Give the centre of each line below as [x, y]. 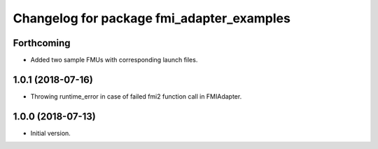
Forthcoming [42, 43]
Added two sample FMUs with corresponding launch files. [114, 60]
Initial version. [51, 133]
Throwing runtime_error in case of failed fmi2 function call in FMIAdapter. [136, 96]
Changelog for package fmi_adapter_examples [152, 18]
